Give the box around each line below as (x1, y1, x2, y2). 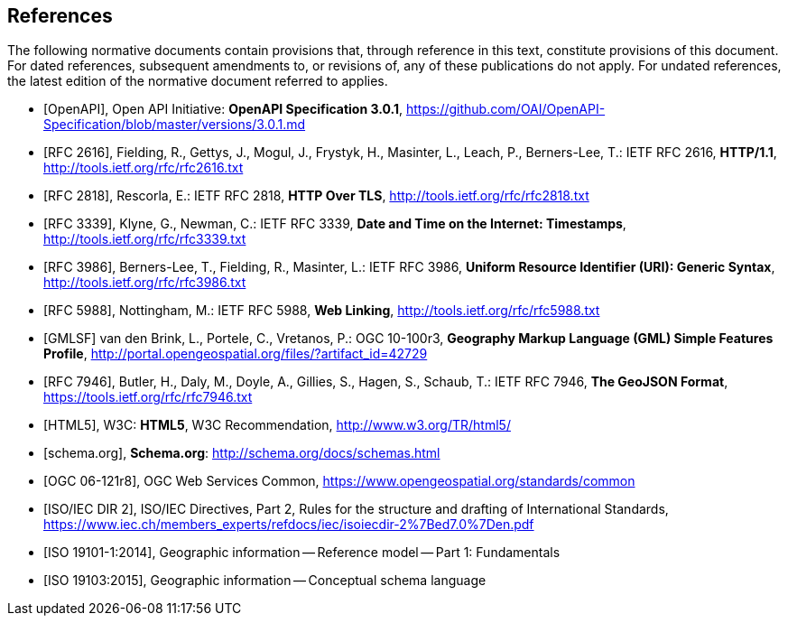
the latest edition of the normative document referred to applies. (7, 73, 388, 89)
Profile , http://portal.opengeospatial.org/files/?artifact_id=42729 (43, 346, 428, 362)
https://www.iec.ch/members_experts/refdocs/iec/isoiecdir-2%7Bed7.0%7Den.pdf (43, 516, 534, 533)
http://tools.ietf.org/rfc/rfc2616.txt (43, 160, 244, 176)
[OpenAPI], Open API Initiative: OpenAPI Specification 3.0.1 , (43, 101, 403, 117)
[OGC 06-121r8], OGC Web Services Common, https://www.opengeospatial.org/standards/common (43, 473, 635, 489)
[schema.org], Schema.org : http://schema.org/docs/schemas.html (43, 445, 440, 461)
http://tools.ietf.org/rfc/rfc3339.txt (43, 231, 246, 247)
